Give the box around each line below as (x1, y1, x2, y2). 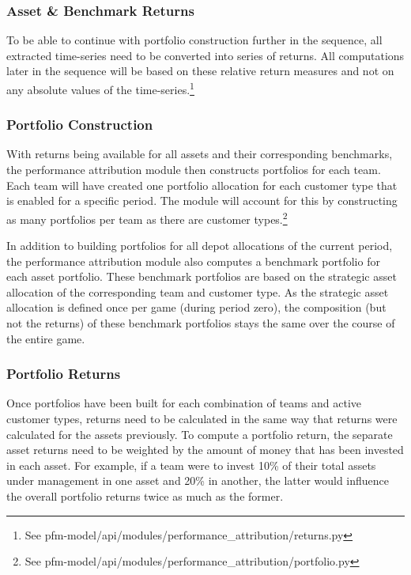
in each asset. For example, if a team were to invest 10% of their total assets (6, 456, 376, 473)
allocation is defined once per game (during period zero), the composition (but (6, 299, 386, 316)
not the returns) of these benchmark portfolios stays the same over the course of (6, 315, 395, 331)
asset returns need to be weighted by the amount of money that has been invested (6, 441, 404, 458)
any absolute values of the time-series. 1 (6, 79, 194, 97)
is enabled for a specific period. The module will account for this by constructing (6, 192, 398, 209)
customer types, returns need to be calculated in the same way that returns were (6, 410, 398, 427)
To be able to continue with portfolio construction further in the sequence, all (6, 32, 383, 48)
